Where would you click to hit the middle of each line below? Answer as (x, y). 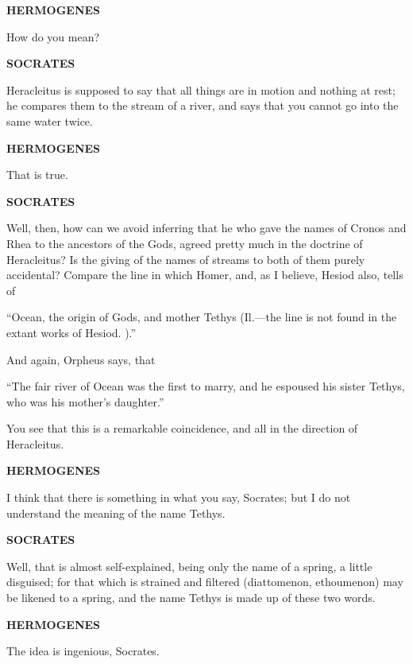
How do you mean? (53, 36)
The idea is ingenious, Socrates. (83, 651)
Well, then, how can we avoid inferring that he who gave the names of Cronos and (206, 228)
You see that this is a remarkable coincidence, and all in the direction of (182, 428)
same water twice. (50, 120)
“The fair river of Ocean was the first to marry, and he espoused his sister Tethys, (206, 386)
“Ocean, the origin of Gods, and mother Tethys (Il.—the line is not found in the (202, 317)
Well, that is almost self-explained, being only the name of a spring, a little (189, 566)
